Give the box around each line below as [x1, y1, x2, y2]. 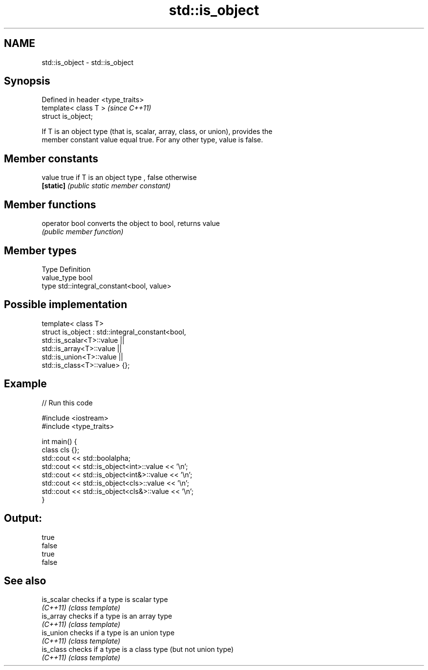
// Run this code [42, 398, 93, 407]
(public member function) [42, 227, 124, 236]
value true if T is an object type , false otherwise [42, 173, 197, 182]
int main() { [42, 437, 77, 446]
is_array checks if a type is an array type [42, 612, 172, 621]
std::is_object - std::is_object [42, 58, 134, 67]
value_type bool [42, 273, 93, 282]
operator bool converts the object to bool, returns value [42, 219, 220, 228]
